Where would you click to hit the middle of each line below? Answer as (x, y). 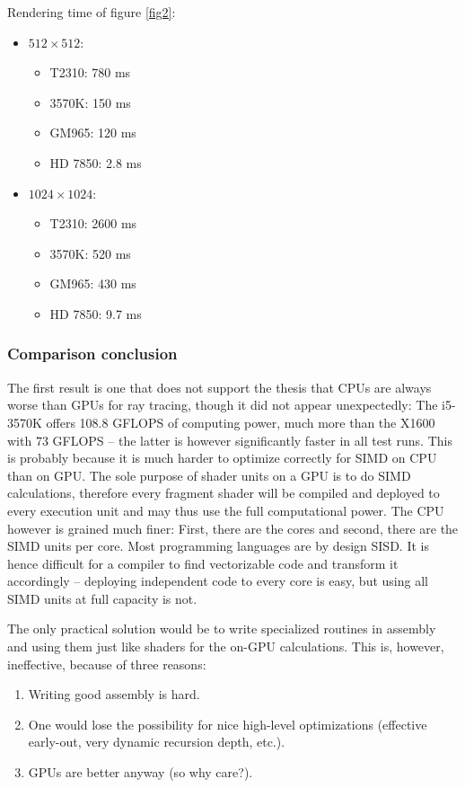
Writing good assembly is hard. (114, 694)
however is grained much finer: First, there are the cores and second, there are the (233, 528)
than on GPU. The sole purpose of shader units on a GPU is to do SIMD (209, 475)
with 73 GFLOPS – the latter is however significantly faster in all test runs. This (230, 440)
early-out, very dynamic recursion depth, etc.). (157, 742)
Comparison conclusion (92, 354)
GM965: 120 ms (93, 133)
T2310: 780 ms (90, 72)
